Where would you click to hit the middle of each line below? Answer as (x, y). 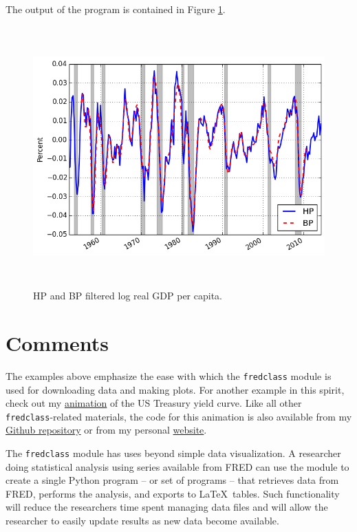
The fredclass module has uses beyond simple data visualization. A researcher (173, 453)
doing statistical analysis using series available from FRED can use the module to (177, 466)
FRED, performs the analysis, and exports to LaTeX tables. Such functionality (173, 493)
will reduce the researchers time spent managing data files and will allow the (167, 507)
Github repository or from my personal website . (106, 430)
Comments (57, 342)
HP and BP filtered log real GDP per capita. (128, 296)
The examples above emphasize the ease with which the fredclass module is (169, 375)
